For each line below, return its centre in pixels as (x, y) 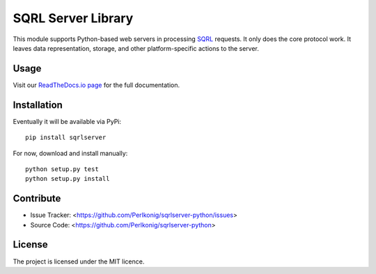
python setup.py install (68, 179)
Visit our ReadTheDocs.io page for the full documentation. (96, 85)
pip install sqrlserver (66, 138)
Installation (38, 105)
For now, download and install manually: (70, 153)
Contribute (37, 199)
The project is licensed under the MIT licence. (79, 261)
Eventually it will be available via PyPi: (67, 121)
